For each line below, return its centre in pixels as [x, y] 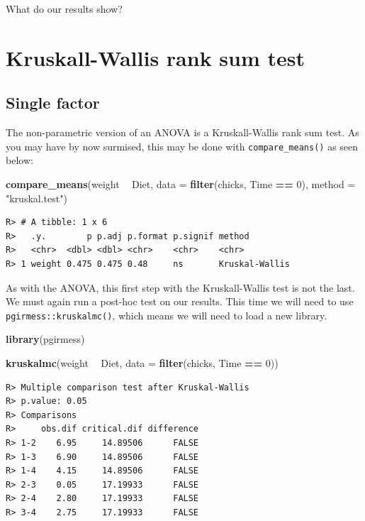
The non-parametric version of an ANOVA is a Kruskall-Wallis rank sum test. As [182, 132]
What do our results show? [64, 9]
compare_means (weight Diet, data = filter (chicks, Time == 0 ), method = [181, 184]
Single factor [53, 103]
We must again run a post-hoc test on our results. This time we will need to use [180, 301]
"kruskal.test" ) [36, 198]
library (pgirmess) [45, 339]
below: [19, 160]
